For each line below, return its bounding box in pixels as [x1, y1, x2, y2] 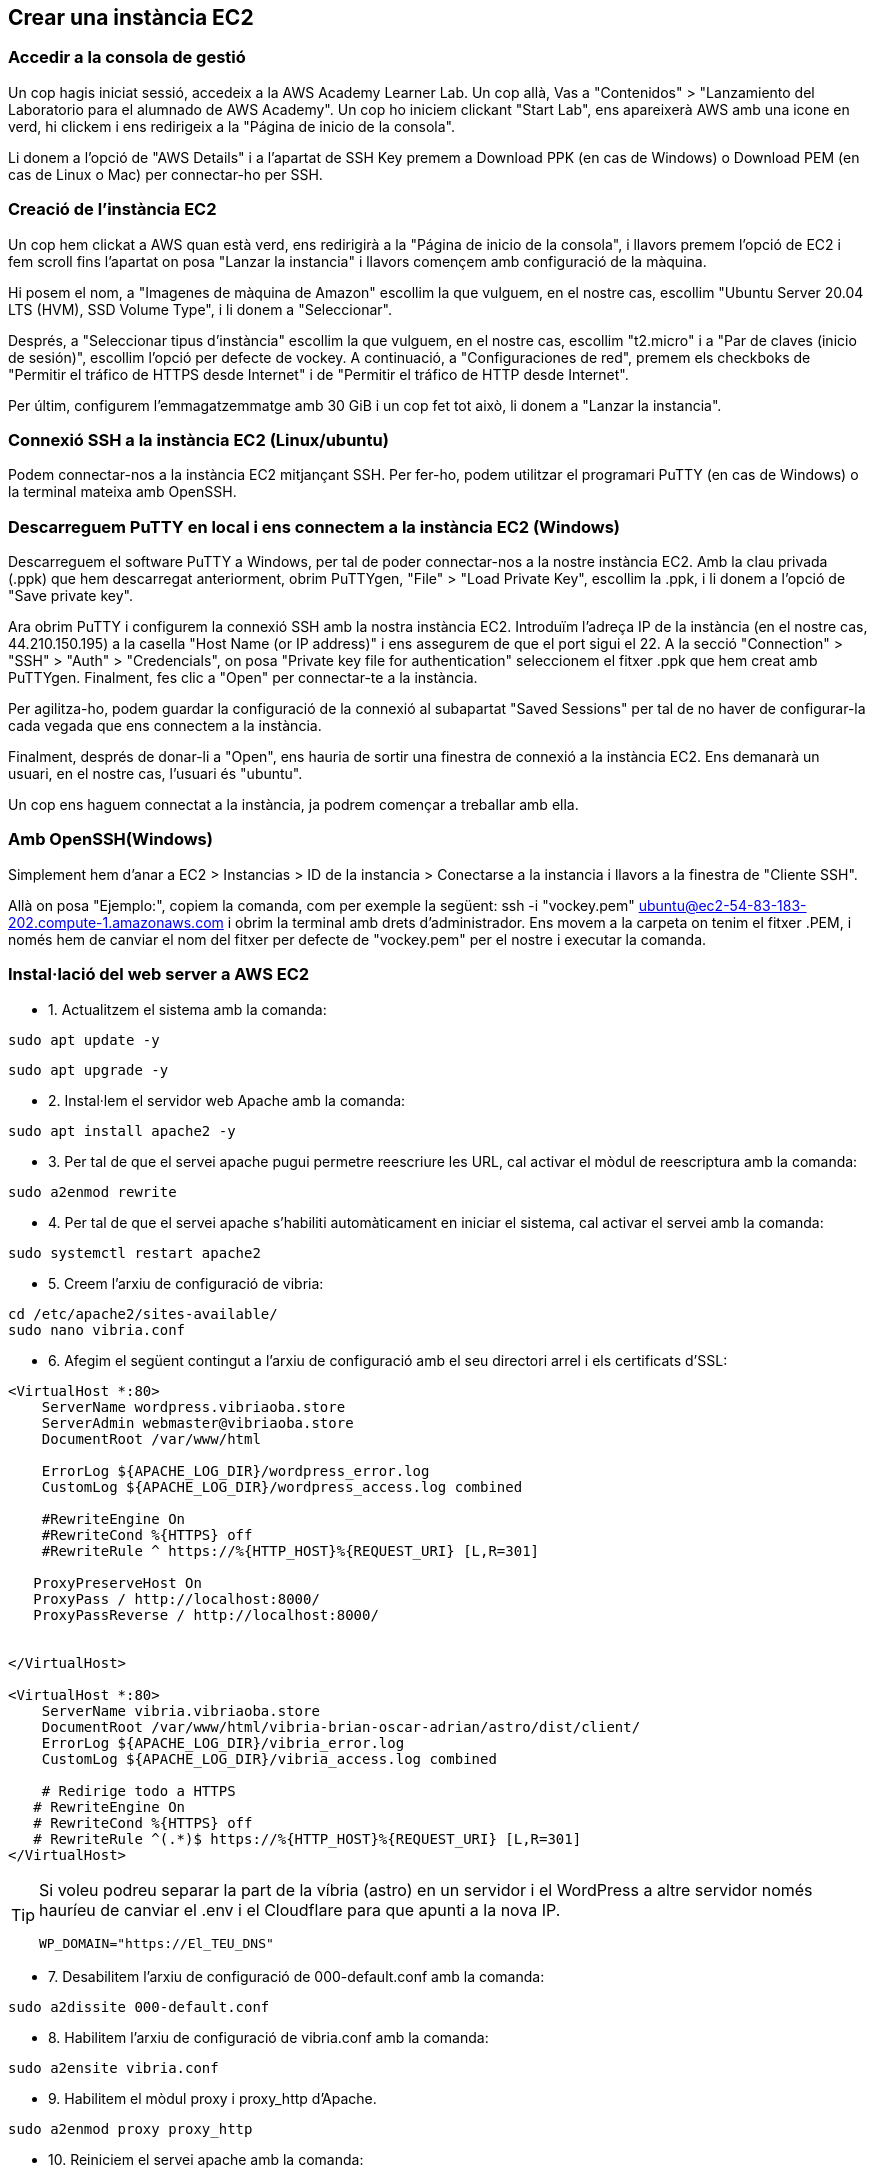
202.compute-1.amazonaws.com [8, 913, 224, 931]
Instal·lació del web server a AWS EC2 [8, 964, 310, 985]
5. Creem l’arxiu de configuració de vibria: [48, 1274, 324, 1292]
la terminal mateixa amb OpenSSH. [8, 483, 237, 501]
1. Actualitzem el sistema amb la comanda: [48, 1000, 327, 1018]
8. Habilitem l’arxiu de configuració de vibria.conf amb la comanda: [48, 2028, 489, 2046]
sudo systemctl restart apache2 [8, 1244, 261, 1261]
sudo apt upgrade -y [8, 1061, 169, 1078]
